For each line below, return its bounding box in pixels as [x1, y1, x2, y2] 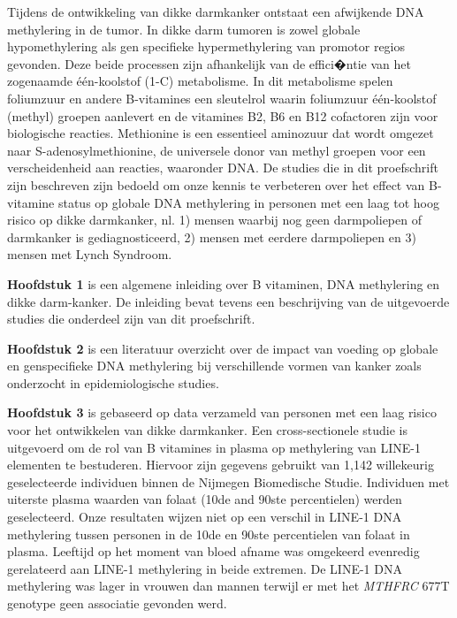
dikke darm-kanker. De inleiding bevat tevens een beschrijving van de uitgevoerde [7, 292, 450, 310]
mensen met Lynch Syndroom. [7, 245, 172, 263]
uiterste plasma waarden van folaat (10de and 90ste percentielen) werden [7, 490, 402, 508]
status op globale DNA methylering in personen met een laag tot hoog [57, 193, 439, 211]
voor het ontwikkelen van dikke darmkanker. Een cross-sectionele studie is [7, 421, 407, 439]
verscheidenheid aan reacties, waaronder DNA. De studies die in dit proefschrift [7, 158, 438, 177]
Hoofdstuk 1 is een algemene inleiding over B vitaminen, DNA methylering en [7, 274, 440, 293]
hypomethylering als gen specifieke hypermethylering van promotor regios [7, 37, 406, 56]
